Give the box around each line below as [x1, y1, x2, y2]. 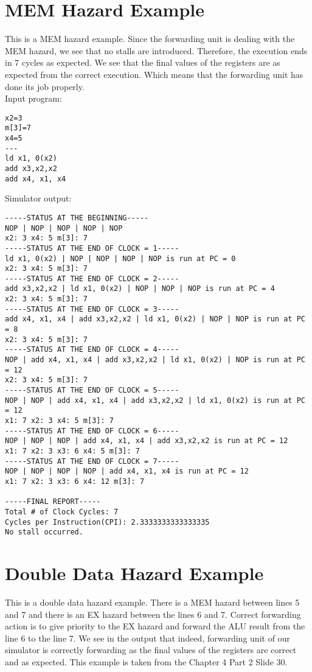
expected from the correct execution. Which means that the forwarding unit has [5, 68, 303, 80]
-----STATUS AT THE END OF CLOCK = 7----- [5, 457, 179, 466]
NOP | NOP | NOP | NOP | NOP [5, 223, 123, 233]
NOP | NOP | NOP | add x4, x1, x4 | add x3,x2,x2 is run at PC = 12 [5, 436, 288, 446]
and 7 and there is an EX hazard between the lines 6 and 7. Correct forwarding [5, 607, 301, 620]
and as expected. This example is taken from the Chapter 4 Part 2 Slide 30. [5, 655, 288, 668]
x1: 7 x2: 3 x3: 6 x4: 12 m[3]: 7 [5, 477, 145, 486]
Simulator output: [5, 192, 72, 205]
